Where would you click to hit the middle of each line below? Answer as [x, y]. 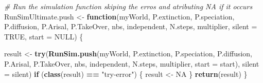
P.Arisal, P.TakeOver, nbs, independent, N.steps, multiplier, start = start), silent [132, 63]
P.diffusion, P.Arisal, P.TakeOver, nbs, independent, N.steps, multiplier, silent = [131, 26]
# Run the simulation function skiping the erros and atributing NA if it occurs [128, 6]
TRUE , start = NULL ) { [44, 36]
